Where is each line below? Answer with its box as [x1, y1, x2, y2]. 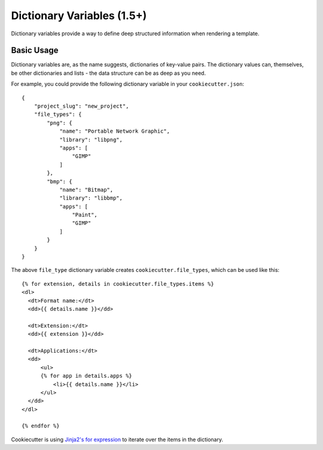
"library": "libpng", [59, 136, 123, 143]
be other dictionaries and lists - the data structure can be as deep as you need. [11, 69, 206, 76]
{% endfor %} [22, 423, 60, 430]
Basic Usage [11, 45, 59, 56]
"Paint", [72, 212, 98, 218]
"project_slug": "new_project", [33, 103, 129, 110]
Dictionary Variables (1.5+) [11, 9, 147, 22]
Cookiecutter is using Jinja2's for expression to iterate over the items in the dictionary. [11, 436, 224, 443]
